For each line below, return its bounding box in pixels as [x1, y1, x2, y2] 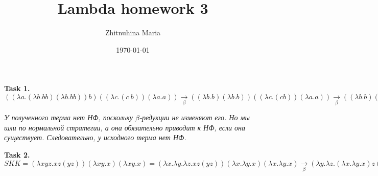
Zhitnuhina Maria [105, 27, 161, 38]
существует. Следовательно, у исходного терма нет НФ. [4, 132, 186, 143]
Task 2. [4, 149, 30, 160]
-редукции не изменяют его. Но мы [139, 112, 250, 123]
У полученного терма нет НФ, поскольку [4, 112, 133, 123]
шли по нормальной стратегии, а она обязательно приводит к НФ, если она [4, 122, 246, 133]
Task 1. [4, 83, 30, 94]
